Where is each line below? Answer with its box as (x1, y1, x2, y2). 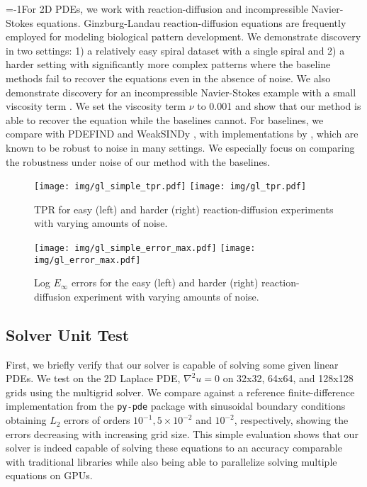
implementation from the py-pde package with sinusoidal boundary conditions (6, 398, 346, 413)
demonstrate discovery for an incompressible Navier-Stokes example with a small (6, 84, 356, 99)
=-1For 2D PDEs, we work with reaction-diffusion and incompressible (6, 1, 308, 16)
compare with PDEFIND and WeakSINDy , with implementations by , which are (6, 126, 358, 141)
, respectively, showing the (234, 413, 349, 427)
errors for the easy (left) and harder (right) (72, 275, 259, 290)
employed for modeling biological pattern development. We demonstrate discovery (6, 29, 361, 44)
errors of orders (64, 413, 130, 427)
